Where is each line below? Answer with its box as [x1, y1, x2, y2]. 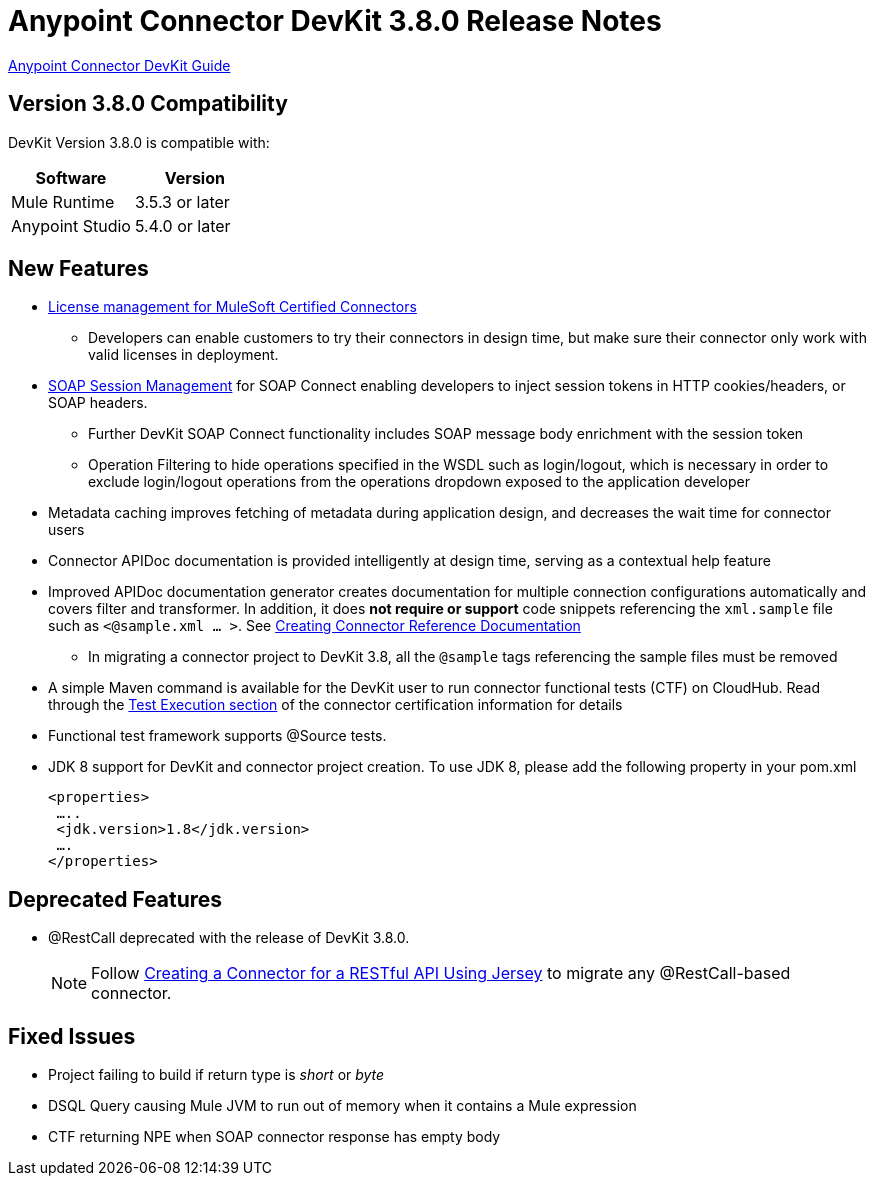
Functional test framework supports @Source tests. [48, 727, 387, 745]
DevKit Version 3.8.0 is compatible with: [8, 133, 270, 151]
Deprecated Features [8, 886, 223, 912]
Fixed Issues [8, 1023, 136, 1049]
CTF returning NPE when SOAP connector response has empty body [48, 1128, 501, 1146]
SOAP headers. [48, 394, 148, 412]
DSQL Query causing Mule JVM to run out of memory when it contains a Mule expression [48, 1097, 637, 1115]
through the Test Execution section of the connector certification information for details [48, 696, 623, 714]
